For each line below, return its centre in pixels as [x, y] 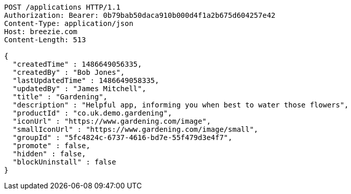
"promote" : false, [51, 146]
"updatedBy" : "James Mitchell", [79, 89]
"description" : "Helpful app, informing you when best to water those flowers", [181, 105]
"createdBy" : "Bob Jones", [69, 72]
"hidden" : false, [49, 154]
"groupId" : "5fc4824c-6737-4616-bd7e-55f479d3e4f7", [122, 137]
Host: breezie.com [41, 32]
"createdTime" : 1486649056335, [77, 64]
